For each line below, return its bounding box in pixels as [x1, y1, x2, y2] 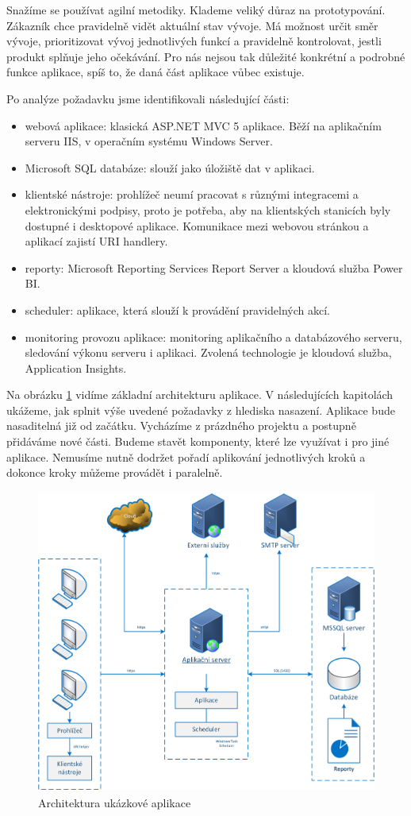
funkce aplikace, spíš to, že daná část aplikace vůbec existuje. [6, 64, 305, 80]
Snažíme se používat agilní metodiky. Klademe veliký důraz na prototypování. [6, 2, 386, 17]
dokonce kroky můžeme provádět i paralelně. [6, 464, 223, 481]
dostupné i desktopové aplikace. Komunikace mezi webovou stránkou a [25, 217, 369, 234]
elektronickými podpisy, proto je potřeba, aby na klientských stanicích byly [25, 201, 391, 218]
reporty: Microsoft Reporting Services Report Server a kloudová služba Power [25, 259, 403, 276]
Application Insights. [25, 359, 127, 376]
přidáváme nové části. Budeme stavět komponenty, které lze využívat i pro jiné [6, 433, 390, 450]
